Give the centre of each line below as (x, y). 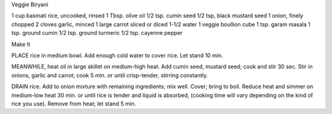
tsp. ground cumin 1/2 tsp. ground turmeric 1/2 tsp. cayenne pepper (97, 33)
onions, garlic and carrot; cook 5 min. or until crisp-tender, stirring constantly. (110, 75)
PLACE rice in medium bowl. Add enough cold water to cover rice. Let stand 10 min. (117, 55)
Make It (21, 44)
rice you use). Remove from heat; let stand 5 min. (74, 104)
